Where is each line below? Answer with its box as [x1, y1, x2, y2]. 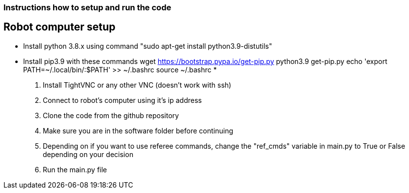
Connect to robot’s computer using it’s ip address [43, 96, 202, 104]
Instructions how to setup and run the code [3, 2, 172, 12]
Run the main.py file [43, 165, 107, 174]
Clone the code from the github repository [43, 111, 179, 120]
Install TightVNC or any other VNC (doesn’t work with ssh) [43, 80, 232, 89]
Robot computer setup [3, 21, 116, 33]
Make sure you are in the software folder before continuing [43, 126, 234, 135]
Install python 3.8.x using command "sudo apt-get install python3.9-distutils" [23, 41, 272, 50]
